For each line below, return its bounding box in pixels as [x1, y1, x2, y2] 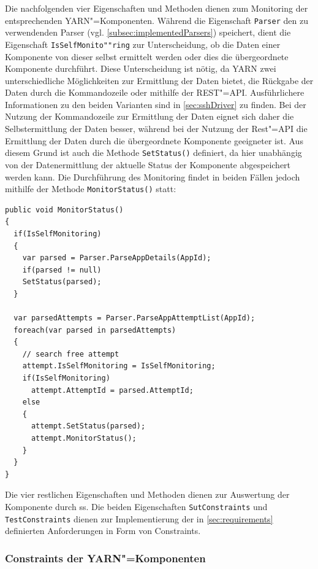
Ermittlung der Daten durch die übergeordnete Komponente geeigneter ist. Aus [5, 134, 303, 147]
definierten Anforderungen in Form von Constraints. [5, 524, 201, 537]
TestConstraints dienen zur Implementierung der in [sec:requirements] [5, 512, 273, 525]
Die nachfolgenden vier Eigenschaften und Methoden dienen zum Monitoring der [5, 2, 308, 14]
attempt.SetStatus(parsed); [31, 422, 146, 431]
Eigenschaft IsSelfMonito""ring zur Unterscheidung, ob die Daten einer [5, 37, 281, 50]
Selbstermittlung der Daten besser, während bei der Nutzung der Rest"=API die [5, 122, 308, 135]
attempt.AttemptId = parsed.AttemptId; [31, 385, 194, 395]
